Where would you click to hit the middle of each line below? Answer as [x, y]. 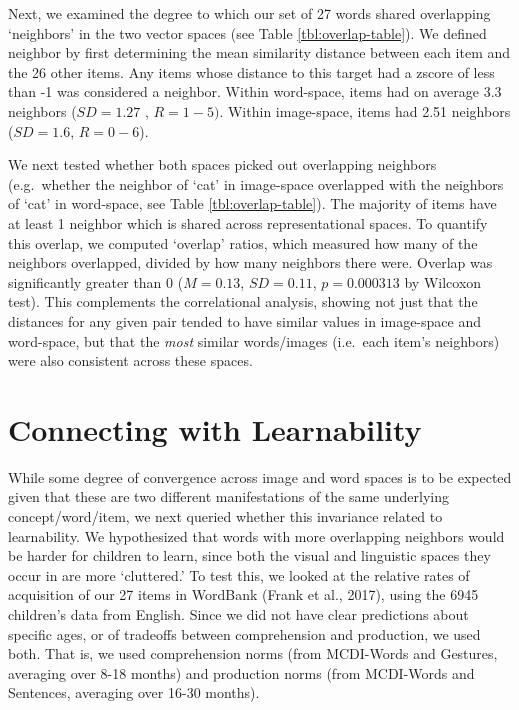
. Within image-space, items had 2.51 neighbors [365, 110]
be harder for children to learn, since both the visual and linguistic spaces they [249, 555]
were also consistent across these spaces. [130, 360]
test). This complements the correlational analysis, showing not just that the [243, 301]
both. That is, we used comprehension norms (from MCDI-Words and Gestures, [253, 653]
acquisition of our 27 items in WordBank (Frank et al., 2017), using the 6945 [243, 594]
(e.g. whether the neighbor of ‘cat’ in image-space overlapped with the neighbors [256, 183]
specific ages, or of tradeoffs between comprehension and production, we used [244, 633]
